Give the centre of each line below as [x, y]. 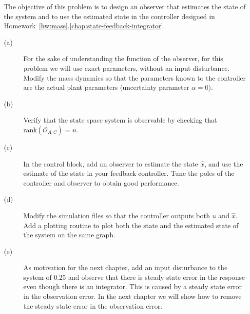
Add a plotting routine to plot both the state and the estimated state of [131, 225]
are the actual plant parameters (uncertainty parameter [106, 87]
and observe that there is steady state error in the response [156, 277]
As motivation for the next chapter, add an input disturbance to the [125, 267]
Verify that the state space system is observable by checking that [120, 120]
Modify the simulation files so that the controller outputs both [117, 215]
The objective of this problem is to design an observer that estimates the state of [125, 6]
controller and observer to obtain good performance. [101, 182]
